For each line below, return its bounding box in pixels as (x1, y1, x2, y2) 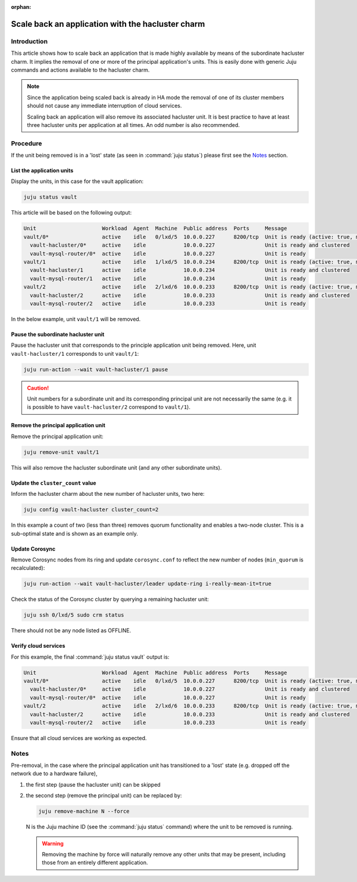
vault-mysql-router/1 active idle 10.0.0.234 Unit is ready (30, 275, 306, 282)
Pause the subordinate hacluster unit (11, 331, 105, 338)
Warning (42, 840, 64, 847)
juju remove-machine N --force (38, 808, 130, 815)
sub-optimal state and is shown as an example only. (11, 530, 138, 537)
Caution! (27, 384, 49, 392)
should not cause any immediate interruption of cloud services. (27, 102, 182, 110)
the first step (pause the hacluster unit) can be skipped (26, 781, 161, 788)
